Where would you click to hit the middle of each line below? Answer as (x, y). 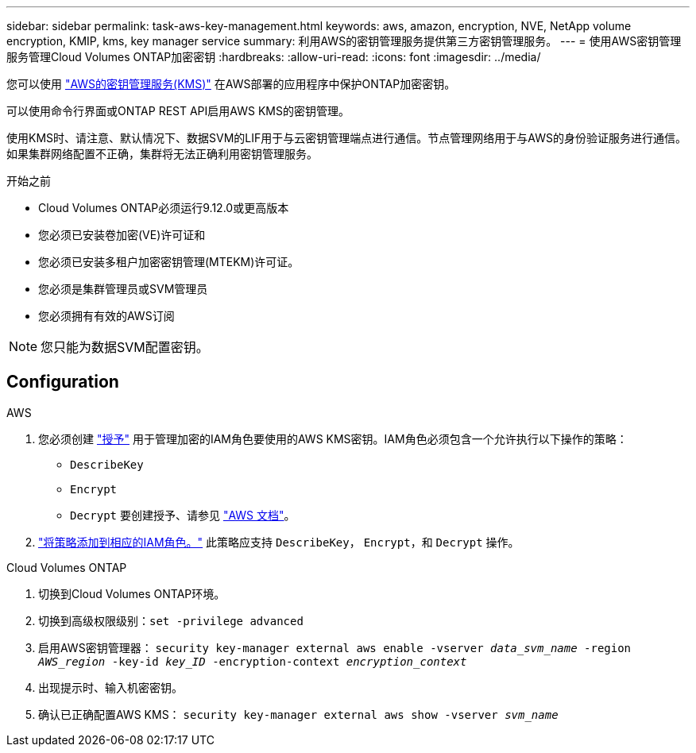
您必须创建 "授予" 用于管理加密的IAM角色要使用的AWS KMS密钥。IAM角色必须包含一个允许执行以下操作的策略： (333, 438)
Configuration (63, 382)
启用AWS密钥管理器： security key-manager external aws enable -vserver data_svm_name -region (335, 647)
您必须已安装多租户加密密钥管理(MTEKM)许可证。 (169, 262)
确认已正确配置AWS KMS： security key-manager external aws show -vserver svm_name (298, 714)
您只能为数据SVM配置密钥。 (125, 347)
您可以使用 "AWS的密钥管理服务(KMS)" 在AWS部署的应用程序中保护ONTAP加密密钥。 (231, 84)
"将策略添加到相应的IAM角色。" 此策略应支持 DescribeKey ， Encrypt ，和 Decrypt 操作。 (279, 542)
